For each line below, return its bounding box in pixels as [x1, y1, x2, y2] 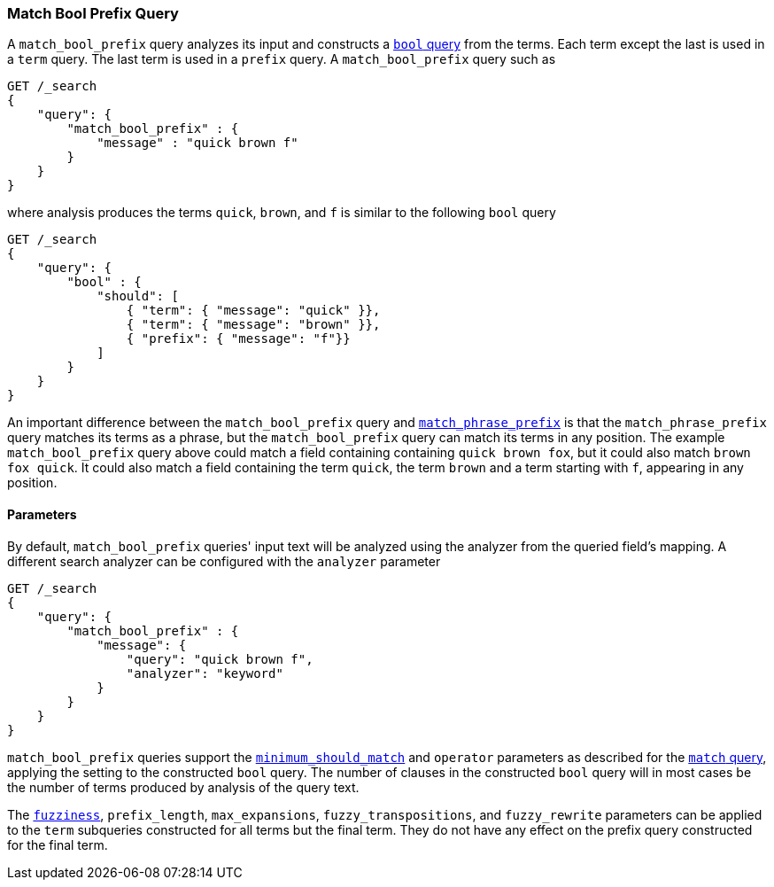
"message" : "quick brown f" [97, 136, 298, 151]
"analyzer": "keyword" [126, 665, 283, 681]
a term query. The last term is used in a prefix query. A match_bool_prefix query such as [7, 51, 556, 67]
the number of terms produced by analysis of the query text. [7, 779, 360, 795]
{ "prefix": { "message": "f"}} [126, 331, 351, 346]
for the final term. [7, 836, 108, 852]
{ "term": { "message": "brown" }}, [126, 317, 381, 332]
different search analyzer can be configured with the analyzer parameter [7, 553, 441, 569]
